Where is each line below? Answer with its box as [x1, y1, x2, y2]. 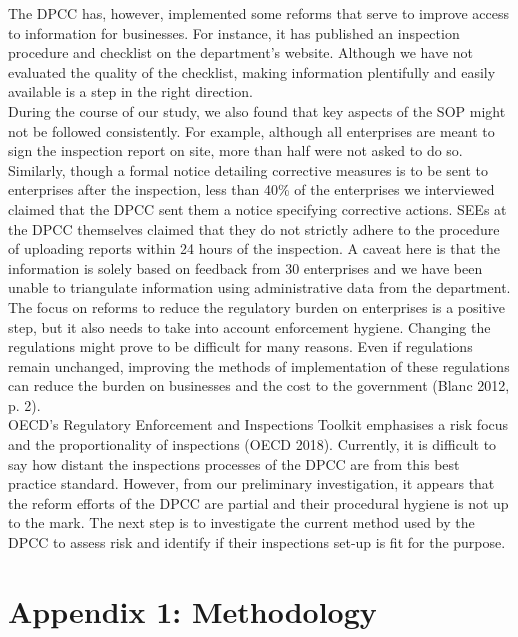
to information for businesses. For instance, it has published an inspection [8, 22, 460, 43]
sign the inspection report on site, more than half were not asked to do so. [8, 140, 463, 161]
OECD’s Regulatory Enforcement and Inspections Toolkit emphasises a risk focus [8, 414, 509, 435]
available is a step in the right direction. [8, 81, 253, 102]
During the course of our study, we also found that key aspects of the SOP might [8, 100, 506, 121]
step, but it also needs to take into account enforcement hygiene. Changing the [8, 316, 491, 337]
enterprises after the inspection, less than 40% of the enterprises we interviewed [8, 179, 495, 200]
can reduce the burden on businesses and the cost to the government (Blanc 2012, [8, 375, 510, 396]
